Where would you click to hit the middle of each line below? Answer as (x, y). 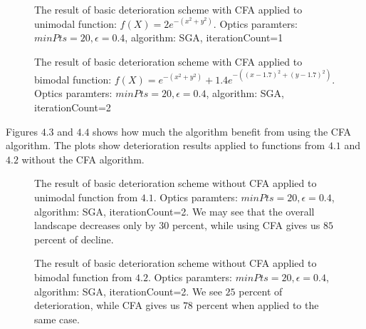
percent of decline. (74, 239)
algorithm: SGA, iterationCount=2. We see (128, 291)
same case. (57, 319)
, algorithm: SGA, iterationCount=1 (204, 37)
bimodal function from (83, 277)
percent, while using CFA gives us (246, 225)
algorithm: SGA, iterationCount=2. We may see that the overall (174, 211)
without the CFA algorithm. (83, 159)
